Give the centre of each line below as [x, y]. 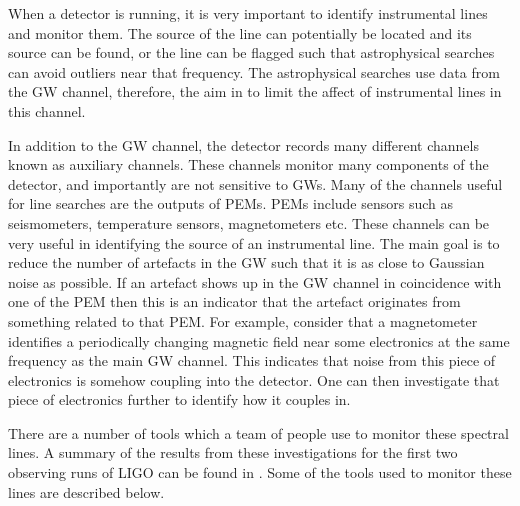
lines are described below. [86, 491]
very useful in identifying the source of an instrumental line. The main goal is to [254, 242]
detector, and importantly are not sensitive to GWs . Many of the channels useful [255, 183]
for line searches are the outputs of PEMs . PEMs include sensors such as [231, 203]
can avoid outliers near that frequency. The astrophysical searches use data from [254, 71]
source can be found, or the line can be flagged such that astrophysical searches [251, 52]
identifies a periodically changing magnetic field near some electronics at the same [259, 340]
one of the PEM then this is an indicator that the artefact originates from [234, 301]
